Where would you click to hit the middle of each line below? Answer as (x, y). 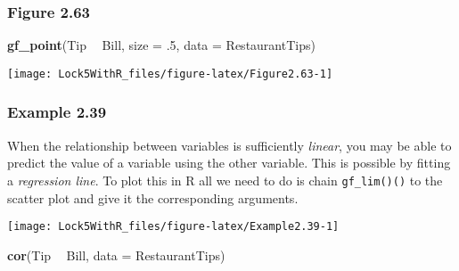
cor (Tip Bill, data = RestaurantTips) (116, 255)
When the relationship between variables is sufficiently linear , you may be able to (229, 145)
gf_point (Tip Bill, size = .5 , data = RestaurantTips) (161, 45)
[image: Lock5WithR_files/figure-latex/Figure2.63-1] (170, 74)
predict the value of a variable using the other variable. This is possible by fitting (229, 163)
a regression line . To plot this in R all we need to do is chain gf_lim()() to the (225, 180)
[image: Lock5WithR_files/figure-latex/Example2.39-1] (173, 227)
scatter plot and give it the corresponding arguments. (153, 197)
